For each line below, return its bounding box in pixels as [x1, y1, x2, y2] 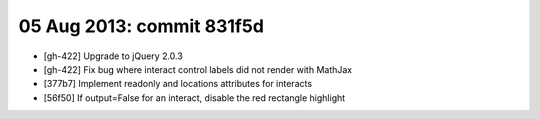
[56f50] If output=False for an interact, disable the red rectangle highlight [43, 91, 346, 104]
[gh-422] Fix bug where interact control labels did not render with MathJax [43, 63, 353, 75]
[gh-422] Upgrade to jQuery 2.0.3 [43, 50, 184, 62]
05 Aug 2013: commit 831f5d [18, 15, 265, 37]
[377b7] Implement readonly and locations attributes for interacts [43, 78, 313, 90]
